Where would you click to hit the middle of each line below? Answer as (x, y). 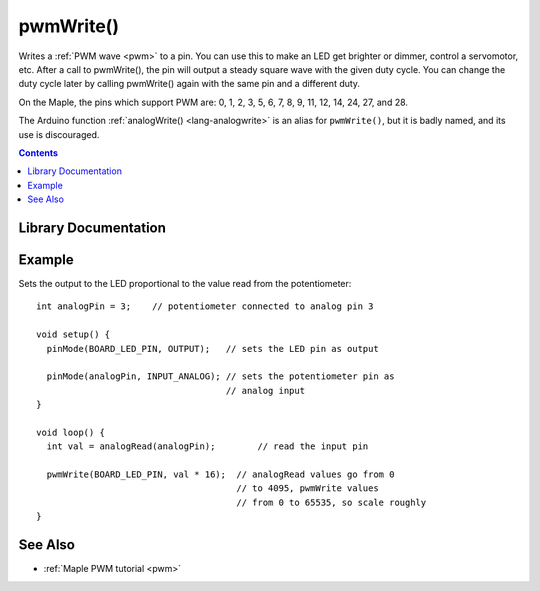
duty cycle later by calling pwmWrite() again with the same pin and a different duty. (189, 84)
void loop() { (70, 432)
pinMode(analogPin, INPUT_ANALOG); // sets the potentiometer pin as (220, 376)
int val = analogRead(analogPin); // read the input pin (207, 446)
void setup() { (73, 334)
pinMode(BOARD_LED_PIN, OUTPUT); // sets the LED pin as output (212, 348)
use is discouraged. (59, 134)
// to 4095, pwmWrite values (307, 488)
